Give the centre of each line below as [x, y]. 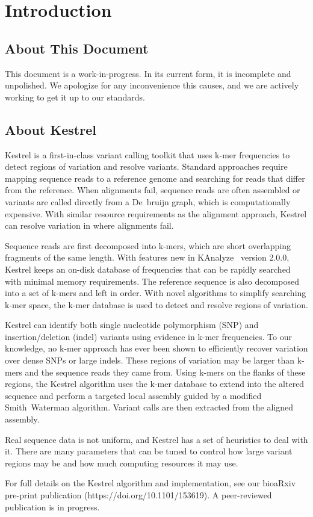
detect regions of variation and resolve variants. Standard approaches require [146, 166]
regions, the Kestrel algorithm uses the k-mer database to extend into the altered [155, 384]
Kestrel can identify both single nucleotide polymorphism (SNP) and [132, 325]
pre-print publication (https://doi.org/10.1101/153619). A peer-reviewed [138, 495]
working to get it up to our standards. [75, 97]
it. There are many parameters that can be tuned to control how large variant [149, 451]
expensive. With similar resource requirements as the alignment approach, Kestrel [156, 213]
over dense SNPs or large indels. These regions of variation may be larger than [150, 360]
